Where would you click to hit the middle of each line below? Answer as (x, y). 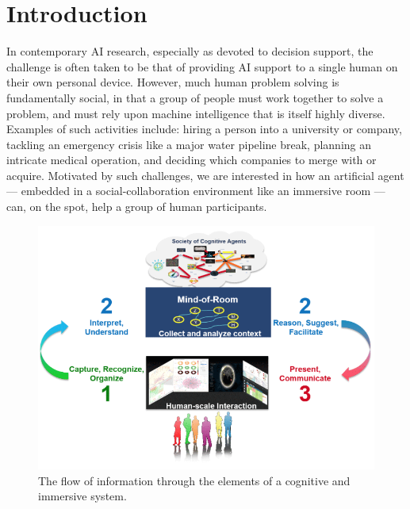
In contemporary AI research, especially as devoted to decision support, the (190, 51)
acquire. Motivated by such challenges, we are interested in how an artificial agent (205, 175)
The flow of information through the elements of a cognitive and (194, 480)
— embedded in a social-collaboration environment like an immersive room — (196, 191)
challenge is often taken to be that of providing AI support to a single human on (202, 66)
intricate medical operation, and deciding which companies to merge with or (192, 160)
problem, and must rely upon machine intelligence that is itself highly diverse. (196, 113)
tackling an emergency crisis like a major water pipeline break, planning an (189, 144)
